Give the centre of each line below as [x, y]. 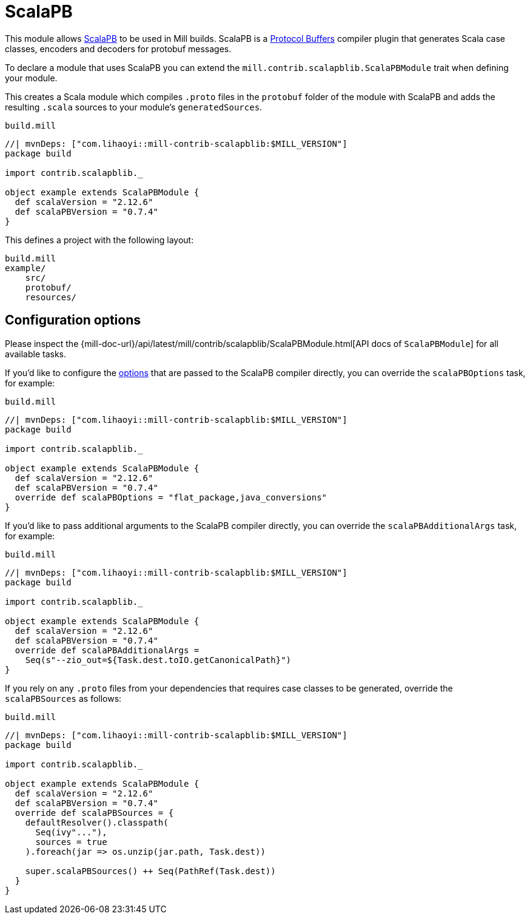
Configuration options [73, 320]
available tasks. [36, 354]
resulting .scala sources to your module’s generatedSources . [134, 107]
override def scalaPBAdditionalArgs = [107, 650]
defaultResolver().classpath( [97, 822]
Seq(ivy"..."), [71, 832]
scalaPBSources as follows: [63, 698]
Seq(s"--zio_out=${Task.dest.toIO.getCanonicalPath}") [158, 660]
